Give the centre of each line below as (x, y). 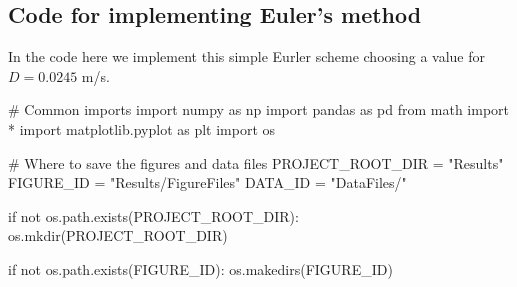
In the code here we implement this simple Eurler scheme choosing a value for (246, 56)
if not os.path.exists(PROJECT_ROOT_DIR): (153, 215)
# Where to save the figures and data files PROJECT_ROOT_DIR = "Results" (256, 162)
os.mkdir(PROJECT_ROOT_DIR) (118, 235)
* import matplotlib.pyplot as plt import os (142, 128)
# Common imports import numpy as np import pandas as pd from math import (259, 109)
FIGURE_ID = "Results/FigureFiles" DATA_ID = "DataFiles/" (207, 182)
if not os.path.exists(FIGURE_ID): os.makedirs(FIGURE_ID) (200, 268)
